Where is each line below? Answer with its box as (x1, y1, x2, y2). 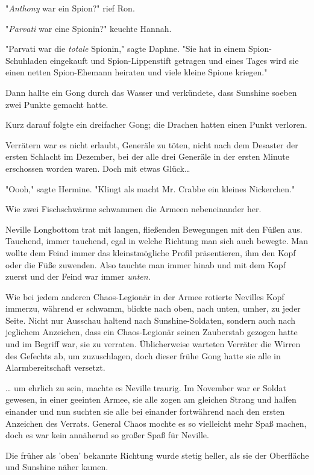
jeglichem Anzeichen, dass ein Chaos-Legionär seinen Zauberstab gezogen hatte (5, 326, 298, 338)
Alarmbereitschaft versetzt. (5, 361, 105, 374)
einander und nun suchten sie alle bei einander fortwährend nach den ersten (5, 405, 285, 418)
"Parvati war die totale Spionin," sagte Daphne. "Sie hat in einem (5, 42, 246, 55)
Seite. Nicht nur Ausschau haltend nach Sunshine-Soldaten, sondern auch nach (5, 313, 296, 326)
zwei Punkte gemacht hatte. (5, 98, 108, 110)
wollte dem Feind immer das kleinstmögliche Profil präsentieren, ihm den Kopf (5, 246, 296, 259)
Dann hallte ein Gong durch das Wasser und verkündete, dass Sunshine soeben (5, 86, 297, 98)
